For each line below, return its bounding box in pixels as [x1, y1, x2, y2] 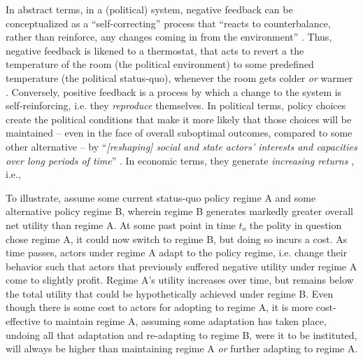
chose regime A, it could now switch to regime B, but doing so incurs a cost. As [6, 231, 348, 246]
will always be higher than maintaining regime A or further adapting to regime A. [6, 341, 358, 356]
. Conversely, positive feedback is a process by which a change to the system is [6, 84, 342, 99]
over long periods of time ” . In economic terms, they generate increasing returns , [6, 153, 355, 167]
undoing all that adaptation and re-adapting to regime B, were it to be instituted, [6, 327, 357, 342]
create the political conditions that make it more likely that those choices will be [6, 111, 352, 126]
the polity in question [249, 217, 342, 232]
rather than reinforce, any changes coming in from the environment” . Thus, [6, 29, 332, 44]
